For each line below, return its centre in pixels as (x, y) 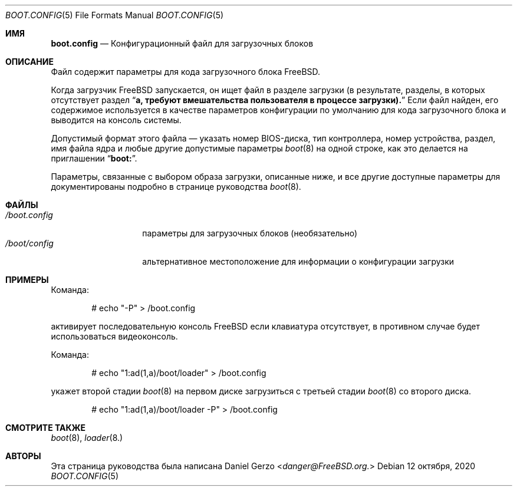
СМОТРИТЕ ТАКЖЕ (46, 428)
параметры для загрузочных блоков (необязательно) (250, 233)
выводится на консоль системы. (116, 120)
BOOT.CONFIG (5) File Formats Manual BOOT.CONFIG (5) (115, 15)
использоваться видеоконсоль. (114, 336)
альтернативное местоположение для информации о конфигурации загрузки (298, 261)
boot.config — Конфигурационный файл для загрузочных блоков (182, 43)
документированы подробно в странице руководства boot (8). (176, 187)
